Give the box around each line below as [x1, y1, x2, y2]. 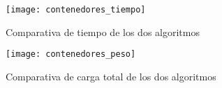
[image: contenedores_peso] [6, 49, 136, 60]
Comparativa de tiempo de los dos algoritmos [6, 24, 200, 39]
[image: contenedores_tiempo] [6, 5, 146, 15]
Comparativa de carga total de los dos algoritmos [6, 69, 216, 83]
